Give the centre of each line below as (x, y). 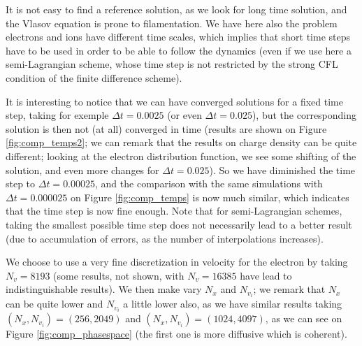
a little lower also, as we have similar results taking (233, 304)
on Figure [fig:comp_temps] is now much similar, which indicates (210, 197)
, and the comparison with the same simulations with (209, 183)
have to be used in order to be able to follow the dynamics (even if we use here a (179, 50)
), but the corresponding (304, 115)
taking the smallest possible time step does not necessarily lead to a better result (179, 224)
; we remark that (289, 289)
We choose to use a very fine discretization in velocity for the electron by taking (177, 262)
